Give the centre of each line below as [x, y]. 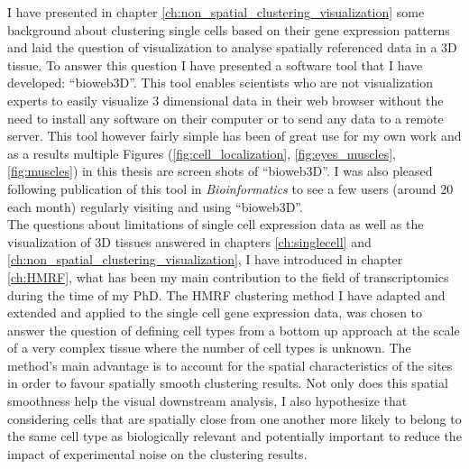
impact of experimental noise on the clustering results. [157, 453]
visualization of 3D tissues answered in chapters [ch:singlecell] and [189, 241]
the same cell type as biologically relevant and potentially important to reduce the [234, 436]
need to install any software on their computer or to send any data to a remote [225, 118]
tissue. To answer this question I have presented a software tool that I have [215, 64]
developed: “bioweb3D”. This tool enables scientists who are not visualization [221, 83]
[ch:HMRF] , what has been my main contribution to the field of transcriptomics [228, 276]
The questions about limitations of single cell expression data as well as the [216, 224]
